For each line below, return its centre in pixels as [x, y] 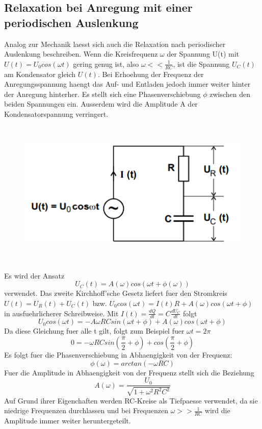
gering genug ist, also [106, 64]
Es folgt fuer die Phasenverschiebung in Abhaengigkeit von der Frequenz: [118, 354]
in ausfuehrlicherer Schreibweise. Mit [61, 313]
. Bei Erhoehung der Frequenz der [151, 74]
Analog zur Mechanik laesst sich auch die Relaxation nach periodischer [115, 44]
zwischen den [230, 94]
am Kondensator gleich [40, 74]
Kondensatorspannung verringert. [56, 113]
